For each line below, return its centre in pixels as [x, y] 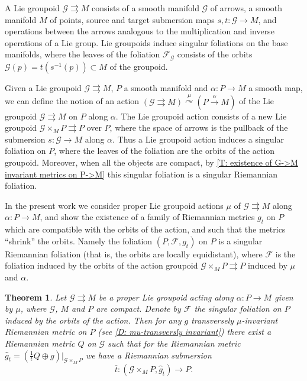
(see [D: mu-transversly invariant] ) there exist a [185, 332]
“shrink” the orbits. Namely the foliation [79, 240]
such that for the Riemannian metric [174, 343]
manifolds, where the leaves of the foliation [83, 54]
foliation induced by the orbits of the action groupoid [101, 265]
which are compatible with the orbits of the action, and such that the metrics [145, 229]
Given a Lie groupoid [43, 87]
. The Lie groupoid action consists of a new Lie [201, 116]
